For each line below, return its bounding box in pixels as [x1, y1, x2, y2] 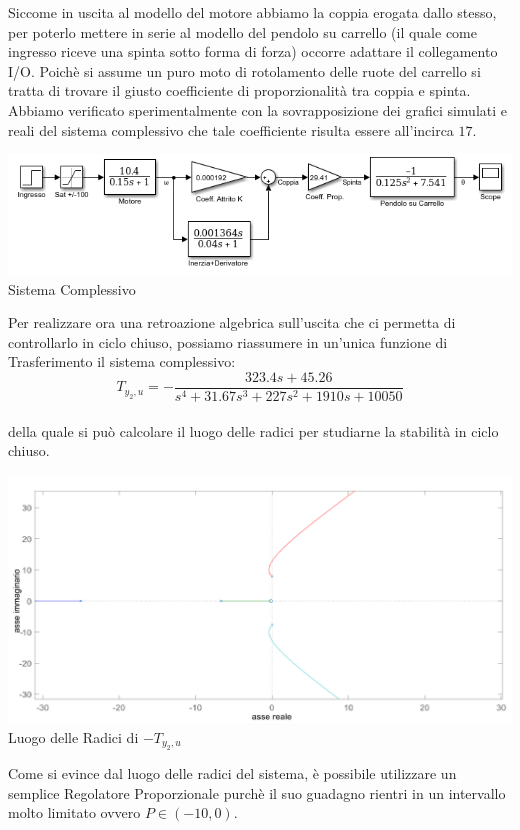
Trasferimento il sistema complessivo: [8, 351, 236, 372]
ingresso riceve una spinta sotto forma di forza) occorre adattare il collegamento [8, 41, 498, 62]
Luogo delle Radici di [8, 726, 139, 747]
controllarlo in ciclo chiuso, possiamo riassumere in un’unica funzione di [8, 331, 448, 352]
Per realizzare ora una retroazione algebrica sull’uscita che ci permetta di [8, 312, 456, 333]
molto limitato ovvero [8, 802, 141, 823]
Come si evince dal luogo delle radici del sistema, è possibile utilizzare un [8, 762, 457, 783]
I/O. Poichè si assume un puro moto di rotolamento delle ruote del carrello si [8, 60, 481, 81]
